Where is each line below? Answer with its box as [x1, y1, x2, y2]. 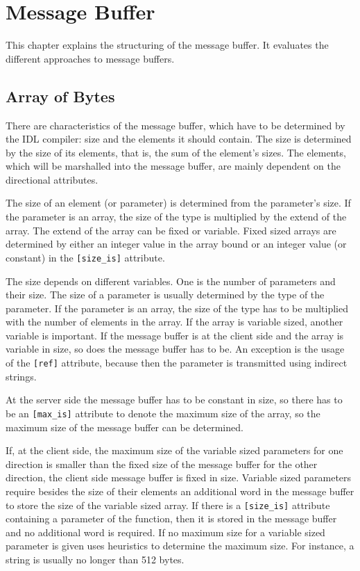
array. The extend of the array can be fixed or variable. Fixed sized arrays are [6, 223, 336, 237]
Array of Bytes [6, 85, 115, 106]
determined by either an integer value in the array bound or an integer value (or [6, 236, 347, 251]
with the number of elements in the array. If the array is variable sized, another [6, 314, 343, 329]
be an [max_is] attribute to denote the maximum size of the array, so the [6, 405, 320, 420]
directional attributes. [6, 172, 98, 186]
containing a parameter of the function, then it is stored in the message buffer [6, 511, 337, 526]
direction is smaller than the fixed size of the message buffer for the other [6, 456, 318, 471]
